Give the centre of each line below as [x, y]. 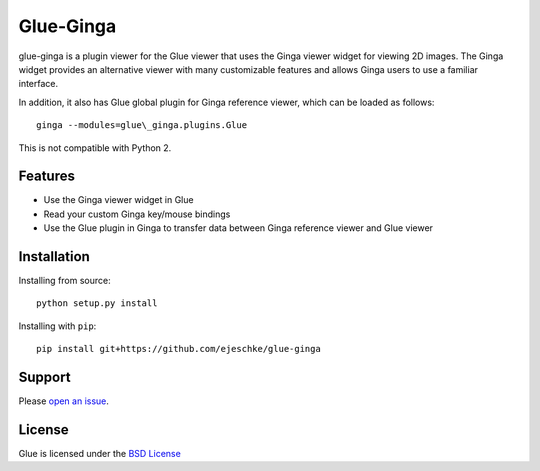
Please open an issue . [64, 401]
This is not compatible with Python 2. [95, 147]
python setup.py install [97, 303]
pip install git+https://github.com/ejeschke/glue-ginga [179, 349]
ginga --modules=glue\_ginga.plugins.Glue [142, 125]
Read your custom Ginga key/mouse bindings [137, 214]
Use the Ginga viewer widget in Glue [118, 200]
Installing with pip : [57, 326]
